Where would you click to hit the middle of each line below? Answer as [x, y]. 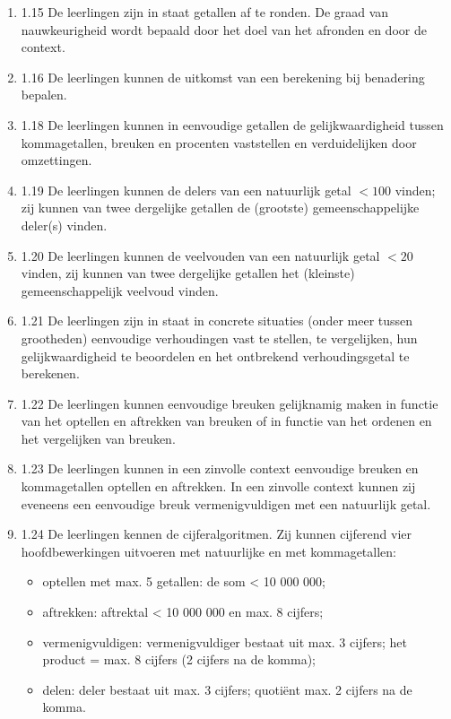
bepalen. [44, 95]
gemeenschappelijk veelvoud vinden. [120, 290]
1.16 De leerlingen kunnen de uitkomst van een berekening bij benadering [223, 77]
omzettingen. [56, 160]
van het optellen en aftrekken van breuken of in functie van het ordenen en [226, 421]
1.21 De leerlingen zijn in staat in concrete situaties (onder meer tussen [217, 321]
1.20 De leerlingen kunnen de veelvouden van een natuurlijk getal [200, 255]
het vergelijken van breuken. [98, 438]
